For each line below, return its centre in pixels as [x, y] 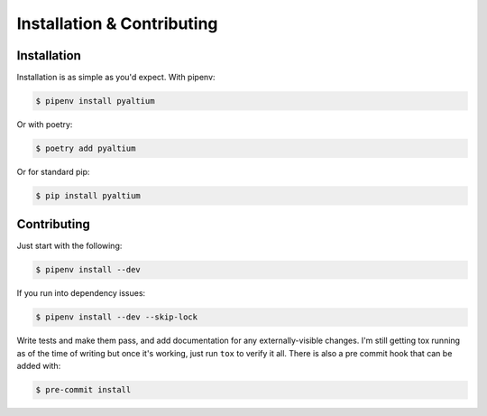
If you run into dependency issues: [81, 293]
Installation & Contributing [117, 23]
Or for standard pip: [53, 172]
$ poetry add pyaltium [86, 148]
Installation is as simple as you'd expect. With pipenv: [116, 78]
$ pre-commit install [83, 390]
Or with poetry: [45, 125]
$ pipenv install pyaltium [95, 101]
